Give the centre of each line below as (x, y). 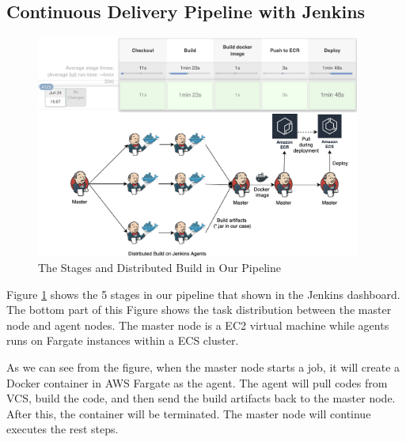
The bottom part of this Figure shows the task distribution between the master (199, 310)
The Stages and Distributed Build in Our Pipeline (159, 268)
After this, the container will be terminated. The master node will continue (189, 413)
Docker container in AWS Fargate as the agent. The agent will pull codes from (197, 382)
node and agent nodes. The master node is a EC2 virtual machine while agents (198, 325)
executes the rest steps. (63, 429)
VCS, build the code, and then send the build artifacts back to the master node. (201, 398)
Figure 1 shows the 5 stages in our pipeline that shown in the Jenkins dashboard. (203, 294)
